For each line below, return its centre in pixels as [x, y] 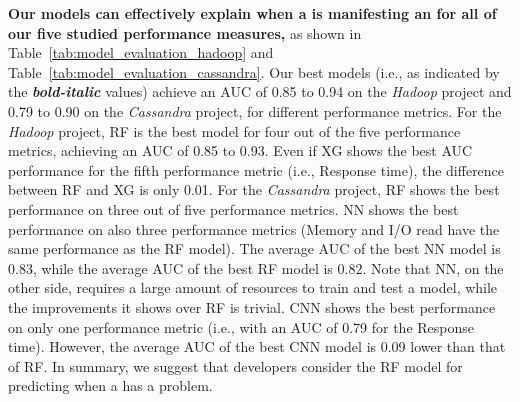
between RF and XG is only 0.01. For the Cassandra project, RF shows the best [254, 189]
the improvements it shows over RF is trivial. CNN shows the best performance [252, 306]
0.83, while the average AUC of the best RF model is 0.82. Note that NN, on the [256, 267]
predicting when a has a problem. [110, 385]
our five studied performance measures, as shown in [185, 32]
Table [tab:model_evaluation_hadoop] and [141, 52]
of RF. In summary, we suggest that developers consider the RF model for [235, 365]
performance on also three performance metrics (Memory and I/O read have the [254, 228]
